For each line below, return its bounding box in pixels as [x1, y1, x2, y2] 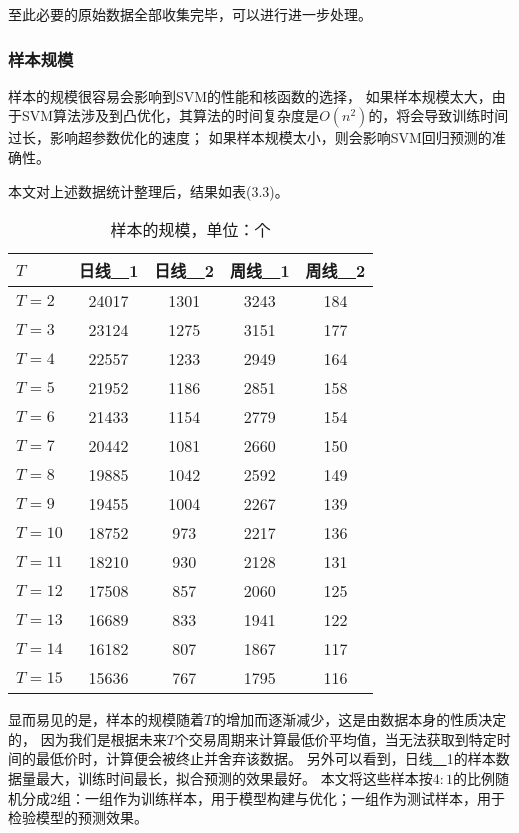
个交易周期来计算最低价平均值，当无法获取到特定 [174, 728, 497, 749]
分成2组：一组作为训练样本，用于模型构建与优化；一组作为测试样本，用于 [21, 787, 505, 808]
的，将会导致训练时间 [368, 105, 509, 126]
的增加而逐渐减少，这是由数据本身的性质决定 [212, 709, 507, 730]
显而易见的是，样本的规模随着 [8, 709, 204, 730]
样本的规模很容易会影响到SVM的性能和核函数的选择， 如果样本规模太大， [8, 85, 492, 106]
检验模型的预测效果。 [8, 807, 148, 828]
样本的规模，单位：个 [110, 218, 271, 242]
